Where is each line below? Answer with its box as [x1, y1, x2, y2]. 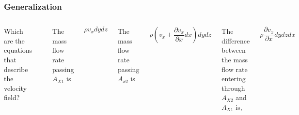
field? [4, 92, 20, 102]
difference [221, 35, 250, 45]
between [221, 45, 246, 55]
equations [4, 45, 32, 55]
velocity [4, 83, 27, 93]
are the [4, 35, 25, 45]
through [221, 83, 245, 93]
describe [4, 64, 28, 74]
